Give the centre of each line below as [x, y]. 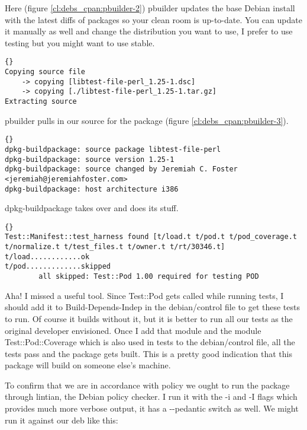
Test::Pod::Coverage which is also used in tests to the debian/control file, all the [150, 342]
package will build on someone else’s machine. [88, 365]
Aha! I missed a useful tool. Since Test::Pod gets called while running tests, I [144, 295]
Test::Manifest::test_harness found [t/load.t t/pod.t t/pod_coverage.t [151, 237]
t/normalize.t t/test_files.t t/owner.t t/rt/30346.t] [115, 247]
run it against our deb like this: [62, 420]
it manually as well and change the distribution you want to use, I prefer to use [149, 31]
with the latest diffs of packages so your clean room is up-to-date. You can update [153, 19]
